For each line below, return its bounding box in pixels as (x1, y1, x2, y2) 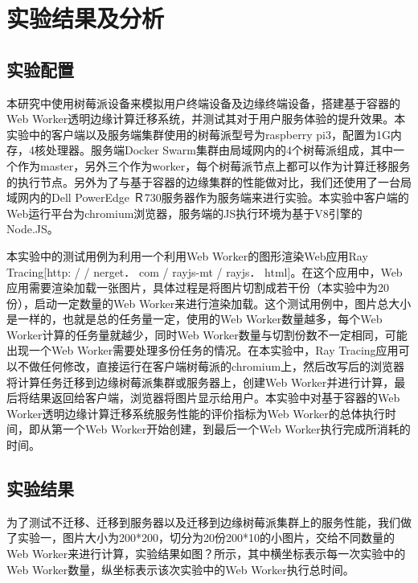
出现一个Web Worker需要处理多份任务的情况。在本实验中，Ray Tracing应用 (6, 342, 399, 359)
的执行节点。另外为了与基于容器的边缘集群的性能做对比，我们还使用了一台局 (6, 173, 412, 190)
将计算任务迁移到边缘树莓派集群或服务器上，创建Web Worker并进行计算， (6, 373, 395, 390)
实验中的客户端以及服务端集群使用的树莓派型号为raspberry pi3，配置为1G (6, 125, 391, 142)
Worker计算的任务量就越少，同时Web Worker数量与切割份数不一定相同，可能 (6, 326, 408, 343)
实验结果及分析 (6, 2, 165, 35)
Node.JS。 (6, 220, 59, 237)
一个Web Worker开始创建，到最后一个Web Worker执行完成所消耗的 (62, 421, 411, 437)
